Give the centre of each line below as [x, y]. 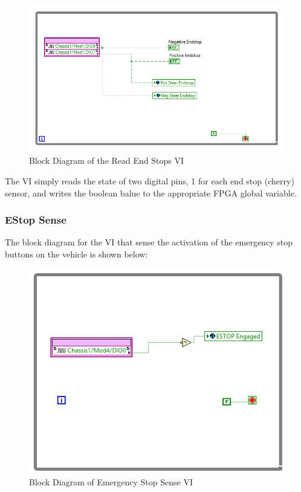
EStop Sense [36, 220]
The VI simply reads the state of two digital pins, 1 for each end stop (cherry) [150, 180]
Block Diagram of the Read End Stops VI [107, 160]
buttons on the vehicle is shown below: [76, 254]
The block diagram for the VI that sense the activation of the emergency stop [149, 242]
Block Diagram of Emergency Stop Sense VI [111, 482]
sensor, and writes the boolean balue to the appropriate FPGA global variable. [151, 193]
